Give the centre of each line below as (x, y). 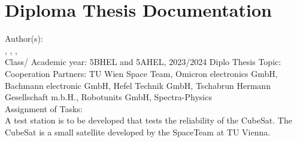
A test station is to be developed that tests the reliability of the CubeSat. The (148, 120)
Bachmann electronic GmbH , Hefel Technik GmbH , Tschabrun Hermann (138, 85)
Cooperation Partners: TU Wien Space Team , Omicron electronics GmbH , (141, 73)
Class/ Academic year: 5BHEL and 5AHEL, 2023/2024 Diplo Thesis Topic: (143, 62)
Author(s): (24, 38)
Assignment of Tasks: (44, 108)
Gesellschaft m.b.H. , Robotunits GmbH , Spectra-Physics (108, 97)
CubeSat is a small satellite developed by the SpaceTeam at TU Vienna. (138, 132)
